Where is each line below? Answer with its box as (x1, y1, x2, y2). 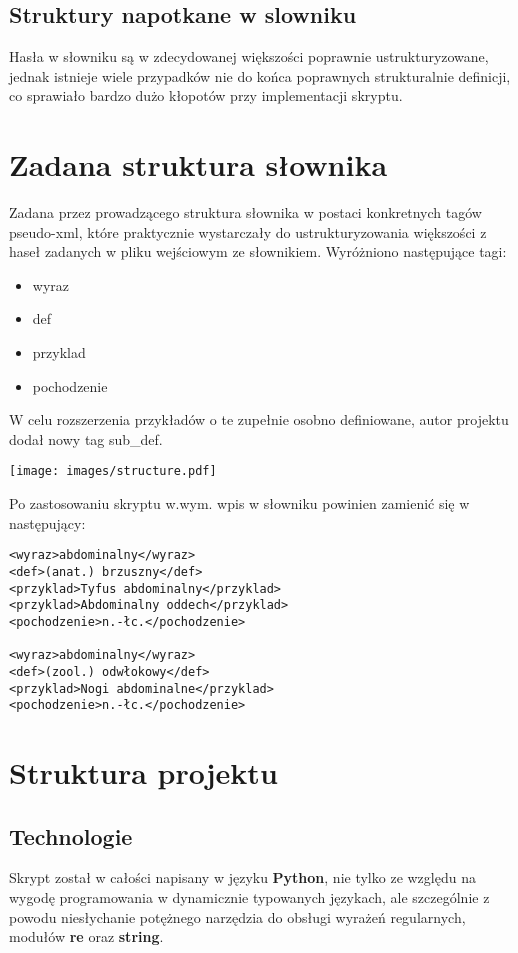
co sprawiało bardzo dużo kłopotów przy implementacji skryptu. (9, 85, 403, 106)
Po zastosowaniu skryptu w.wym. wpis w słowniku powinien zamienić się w (9, 493, 470, 514)
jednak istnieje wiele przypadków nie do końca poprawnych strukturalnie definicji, (9, 65, 511, 86)
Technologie (9, 820, 133, 851)
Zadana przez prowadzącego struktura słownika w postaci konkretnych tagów (9, 202, 482, 223)
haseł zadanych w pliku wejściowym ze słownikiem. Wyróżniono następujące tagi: (9, 241, 507, 262)
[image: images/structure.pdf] (9, 464, 217, 479)
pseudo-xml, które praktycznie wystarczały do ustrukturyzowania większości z (9, 221, 487, 242)
